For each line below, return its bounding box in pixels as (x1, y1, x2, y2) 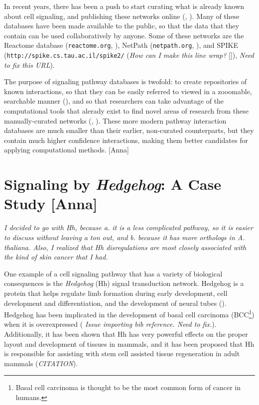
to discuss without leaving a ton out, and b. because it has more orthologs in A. (4, 232, 245, 242)
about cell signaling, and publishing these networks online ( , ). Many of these (4, 10, 240, 21)
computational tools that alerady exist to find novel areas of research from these (4, 106, 249, 116)
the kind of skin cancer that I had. (4, 252, 108, 262)
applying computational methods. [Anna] (4, 144, 129, 155)
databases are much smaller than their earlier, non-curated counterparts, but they (4, 125, 254, 135)
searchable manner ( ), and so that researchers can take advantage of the (4, 96, 224, 106)
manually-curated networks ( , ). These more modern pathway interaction (4, 115, 227, 126)
